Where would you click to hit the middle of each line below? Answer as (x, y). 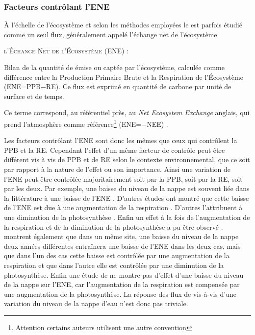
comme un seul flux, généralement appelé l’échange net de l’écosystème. (112, 34)
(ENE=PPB (22, 86)
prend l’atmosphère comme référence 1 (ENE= (73, 123)
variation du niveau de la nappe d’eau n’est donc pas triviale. (96, 303)
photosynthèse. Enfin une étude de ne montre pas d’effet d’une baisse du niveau (124, 275)
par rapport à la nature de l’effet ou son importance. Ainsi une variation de (117, 169)
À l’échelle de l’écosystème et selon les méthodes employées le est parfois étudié (123, 25)
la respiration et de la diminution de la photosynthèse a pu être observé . (114, 227)
